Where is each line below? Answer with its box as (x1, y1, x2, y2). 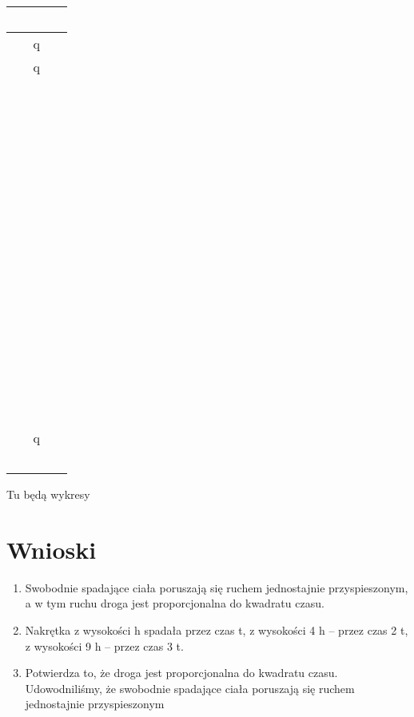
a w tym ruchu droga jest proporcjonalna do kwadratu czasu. (25, 595, 324, 611)
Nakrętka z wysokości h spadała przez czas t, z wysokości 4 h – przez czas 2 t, (25, 621, 408, 638)
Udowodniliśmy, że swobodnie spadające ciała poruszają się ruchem (25, 679, 355, 696)
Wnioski (6, 532, 97, 565)
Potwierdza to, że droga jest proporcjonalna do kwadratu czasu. (25, 664, 338, 681)
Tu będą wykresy (6, 486, 90, 502)
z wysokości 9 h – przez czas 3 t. (25, 637, 184, 654)
